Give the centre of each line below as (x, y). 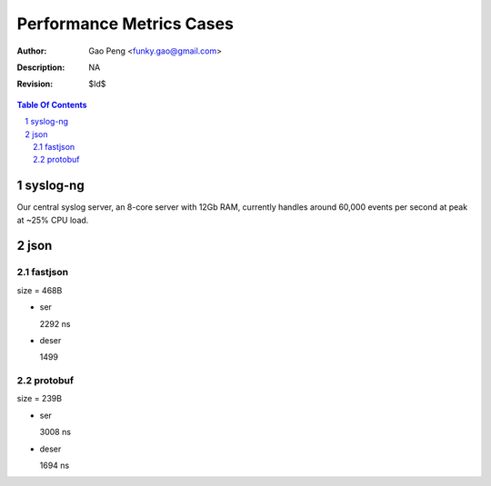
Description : (41, 67)
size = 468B (40, 290)
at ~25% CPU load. (53, 220)
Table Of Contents (52, 104)
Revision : (35, 84)
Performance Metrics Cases (125, 24)
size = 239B (40, 399)
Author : (32, 51)
